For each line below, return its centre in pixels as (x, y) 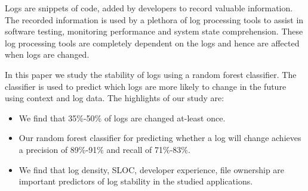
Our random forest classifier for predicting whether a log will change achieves (160, 138)
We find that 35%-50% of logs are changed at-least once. (122, 118)
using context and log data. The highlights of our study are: (115, 98)
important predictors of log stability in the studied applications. (136, 181)
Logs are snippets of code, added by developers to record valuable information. (149, 8)
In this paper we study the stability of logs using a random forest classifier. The (151, 74)
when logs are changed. (47, 54)
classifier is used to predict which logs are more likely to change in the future (146, 86)
